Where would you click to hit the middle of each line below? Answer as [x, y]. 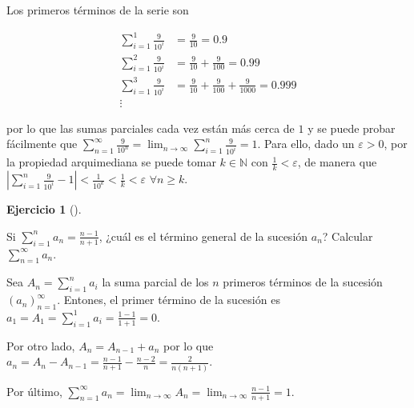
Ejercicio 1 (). [44, 209]
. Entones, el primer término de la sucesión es [169, 300]
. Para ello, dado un [306, 144]
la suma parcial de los [155, 282]
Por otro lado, [41, 345]
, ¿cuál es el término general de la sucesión [203, 236]
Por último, [34, 391]
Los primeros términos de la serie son [98, 10]
